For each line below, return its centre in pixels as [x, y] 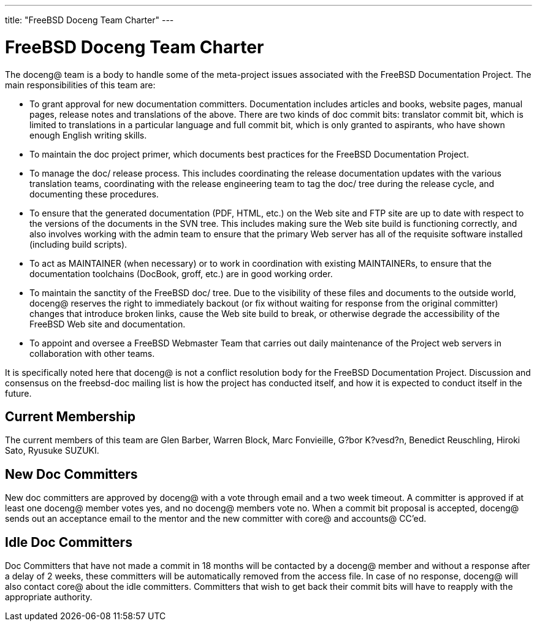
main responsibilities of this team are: [80, 85]
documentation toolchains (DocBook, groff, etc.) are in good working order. [181, 273]
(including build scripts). [78, 244]
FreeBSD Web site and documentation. [108, 324]
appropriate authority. [49, 597]
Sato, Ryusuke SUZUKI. [52, 451]
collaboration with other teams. [92, 353]
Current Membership [70, 416]
